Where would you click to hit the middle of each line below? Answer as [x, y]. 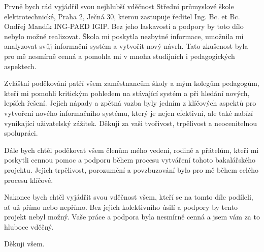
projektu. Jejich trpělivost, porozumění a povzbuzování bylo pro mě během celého [131, 169]
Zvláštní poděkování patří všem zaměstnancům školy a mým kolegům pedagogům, [132, 83]
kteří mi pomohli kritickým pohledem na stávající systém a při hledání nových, [127, 93]
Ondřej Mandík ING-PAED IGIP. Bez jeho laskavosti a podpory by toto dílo [124, 26]
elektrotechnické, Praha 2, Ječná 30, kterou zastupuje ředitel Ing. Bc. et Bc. [122, 16]
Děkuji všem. [24, 244]
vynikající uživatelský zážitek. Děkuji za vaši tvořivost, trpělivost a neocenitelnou [130, 123]
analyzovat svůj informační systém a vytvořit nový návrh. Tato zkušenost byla [126, 46]
